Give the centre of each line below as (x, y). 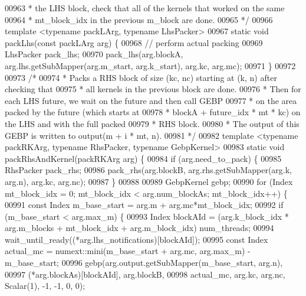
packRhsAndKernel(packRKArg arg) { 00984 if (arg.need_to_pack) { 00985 (143, 158)
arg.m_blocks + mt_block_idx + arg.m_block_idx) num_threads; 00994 (139, 228)
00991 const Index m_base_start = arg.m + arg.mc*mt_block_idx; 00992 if (144, 205)
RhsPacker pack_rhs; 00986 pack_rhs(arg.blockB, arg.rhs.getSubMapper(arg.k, (148, 170)
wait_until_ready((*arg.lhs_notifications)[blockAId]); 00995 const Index (136, 239)
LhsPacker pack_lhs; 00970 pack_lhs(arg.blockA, (94, 54)
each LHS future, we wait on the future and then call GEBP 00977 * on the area (151, 100)
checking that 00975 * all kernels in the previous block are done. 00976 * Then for (153, 89)
